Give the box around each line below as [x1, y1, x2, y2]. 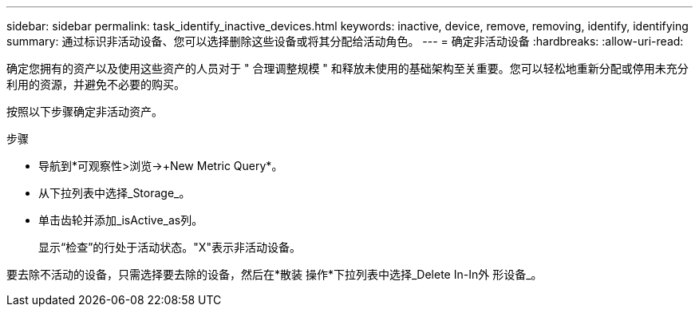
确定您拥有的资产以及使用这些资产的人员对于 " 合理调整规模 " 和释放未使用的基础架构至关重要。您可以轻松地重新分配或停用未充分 [6, 61, 689, 75]
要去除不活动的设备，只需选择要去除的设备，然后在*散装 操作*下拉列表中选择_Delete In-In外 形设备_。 [6, 267, 543, 281]
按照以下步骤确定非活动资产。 [6, 105, 163, 118]
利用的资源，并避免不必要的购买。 [6, 77, 185, 91]
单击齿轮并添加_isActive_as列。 [38, 213, 203, 227]
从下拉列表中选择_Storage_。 [38, 186, 191, 200]
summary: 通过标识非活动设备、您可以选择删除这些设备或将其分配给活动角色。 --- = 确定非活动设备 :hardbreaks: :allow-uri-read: [6, 34, 684, 48]
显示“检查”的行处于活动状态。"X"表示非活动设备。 [38, 240, 301, 254]
